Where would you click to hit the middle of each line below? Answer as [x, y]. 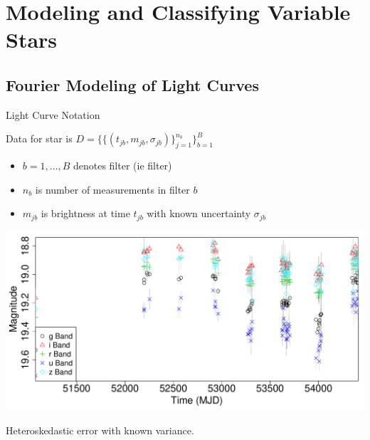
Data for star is [39, 138]
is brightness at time [85, 213]
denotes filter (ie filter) [122, 166]
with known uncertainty [199, 213]
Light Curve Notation [53, 114]
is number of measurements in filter [112, 189]
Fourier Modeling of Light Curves [132, 84]
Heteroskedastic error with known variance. [100, 430]
